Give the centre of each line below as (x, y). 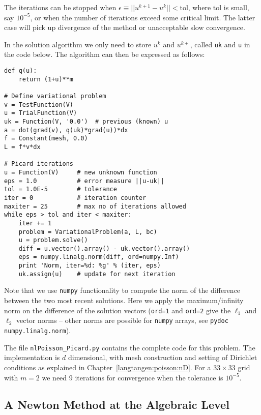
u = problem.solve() (53, 240)
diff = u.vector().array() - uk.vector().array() (104, 248)
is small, (236, 7)
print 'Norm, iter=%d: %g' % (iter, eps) (90, 266)
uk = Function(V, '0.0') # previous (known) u (86, 121)
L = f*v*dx (22, 147)
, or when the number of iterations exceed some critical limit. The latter (143, 17)
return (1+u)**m (46, 79)
